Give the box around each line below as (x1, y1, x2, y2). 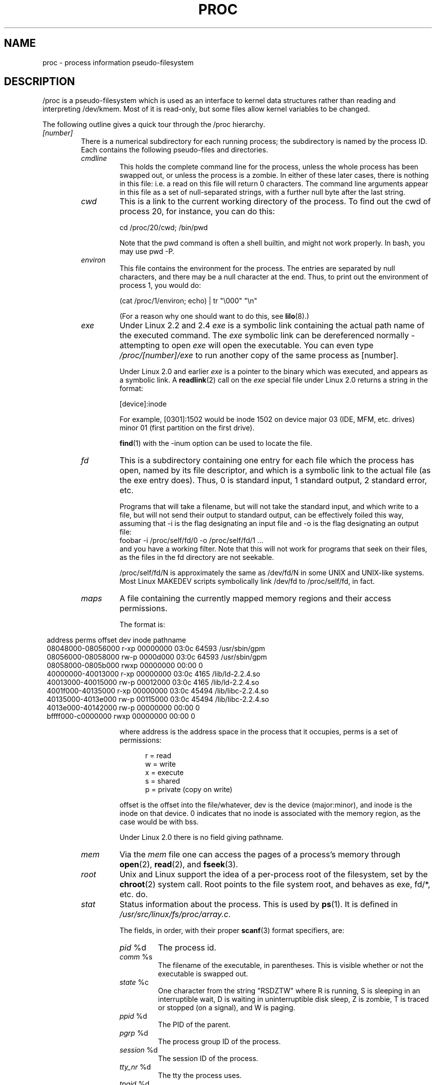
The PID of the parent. (158, 1020, 230, 1029)
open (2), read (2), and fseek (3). (119, 859, 238, 870)
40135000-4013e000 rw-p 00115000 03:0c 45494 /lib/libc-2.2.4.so (47, 695, 269, 704)
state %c (119, 978, 149, 987)
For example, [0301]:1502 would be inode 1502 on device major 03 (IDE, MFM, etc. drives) (119, 415, 415, 424)
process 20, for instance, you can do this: (119, 206, 275, 217)
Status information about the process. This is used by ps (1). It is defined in (119, 899, 398, 910)
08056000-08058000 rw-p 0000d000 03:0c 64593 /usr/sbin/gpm (47, 653, 267, 662)
